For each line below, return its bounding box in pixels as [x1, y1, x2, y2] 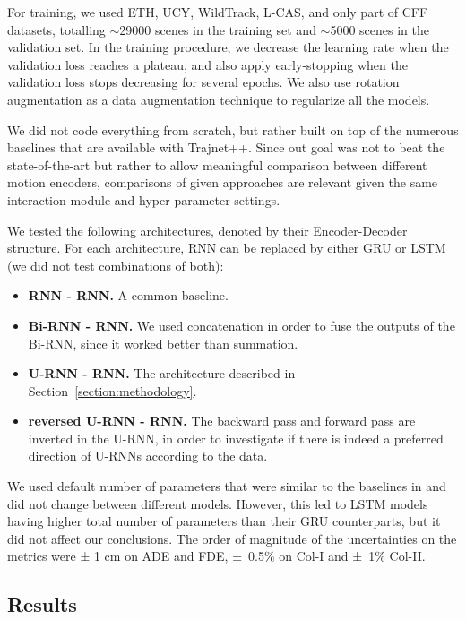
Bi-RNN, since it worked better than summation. [28, 333, 298, 352]
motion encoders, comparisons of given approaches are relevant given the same [7, 173, 438, 192]
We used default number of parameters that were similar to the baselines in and [7, 477, 446, 495]
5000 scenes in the [330, 20, 429, 39]
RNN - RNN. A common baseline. [28, 286, 229, 305]
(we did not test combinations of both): [7, 255, 224, 274]
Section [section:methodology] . [28, 381, 197, 400]
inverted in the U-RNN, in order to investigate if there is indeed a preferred [28, 428, 444, 447]
